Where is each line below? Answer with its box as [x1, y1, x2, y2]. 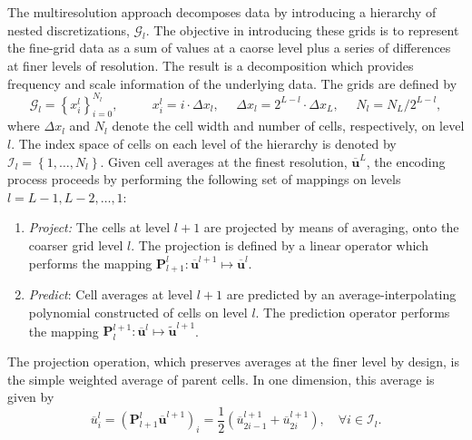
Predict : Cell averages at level [28, 285, 193, 304]
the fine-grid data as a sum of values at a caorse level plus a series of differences [7, 38, 451, 57]
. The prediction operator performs [255, 303, 450, 322]
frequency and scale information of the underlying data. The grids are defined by [7, 73, 457, 93]
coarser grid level [28, 236, 123, 255]
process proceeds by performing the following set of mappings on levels [7, 170, 401, 189]
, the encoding [366, 152, 446, 171]
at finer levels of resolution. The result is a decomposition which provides [7, 55, 414, 74]
